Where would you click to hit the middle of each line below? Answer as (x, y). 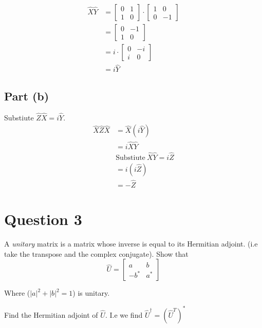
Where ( (17, 293)
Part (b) (27, 96)
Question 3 (43, 219)
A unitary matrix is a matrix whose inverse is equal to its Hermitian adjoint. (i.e (131, 244)
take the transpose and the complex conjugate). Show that (96, 253)
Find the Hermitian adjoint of (51, 314)
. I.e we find (124, 314)
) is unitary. (91, 293)
